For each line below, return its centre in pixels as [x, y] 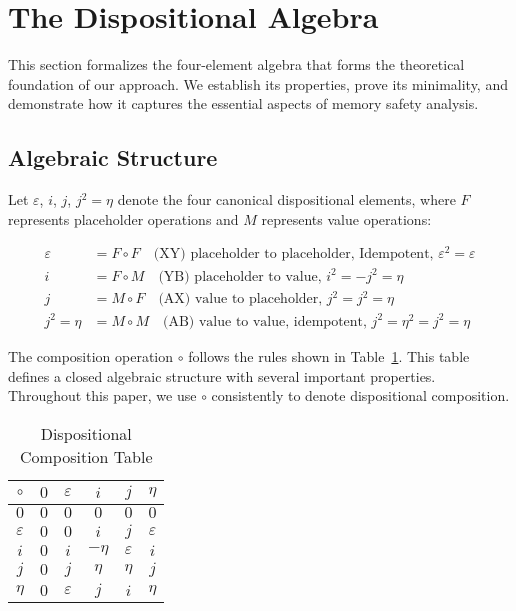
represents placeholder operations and [123, 218]
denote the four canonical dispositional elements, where [286, 199]
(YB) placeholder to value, [240, 276]
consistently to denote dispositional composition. [360, 395]
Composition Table [86, 456]
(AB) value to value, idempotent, [265, 321]
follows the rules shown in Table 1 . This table [329, 356]
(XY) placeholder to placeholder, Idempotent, [293, 254]
